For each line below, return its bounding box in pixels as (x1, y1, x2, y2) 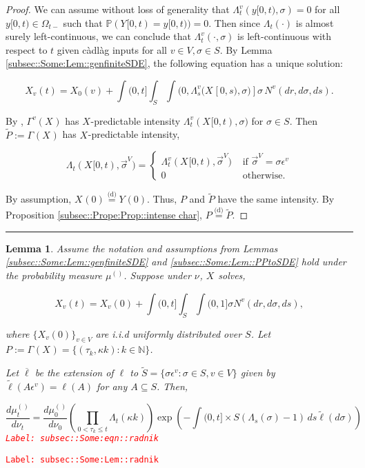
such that (63, 15, 103, 30)
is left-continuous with (237, 29, 331, 43)
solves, (218, 267, 246, 282)
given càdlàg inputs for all (57, 42, 167, 57)
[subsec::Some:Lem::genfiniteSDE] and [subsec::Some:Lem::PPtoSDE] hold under (6, 254, 346, 269)
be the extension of (34, 365, 114, 380)
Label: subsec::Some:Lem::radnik (6, 454, 159, 465)
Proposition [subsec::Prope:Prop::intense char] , (6, 207, 203, 222)
